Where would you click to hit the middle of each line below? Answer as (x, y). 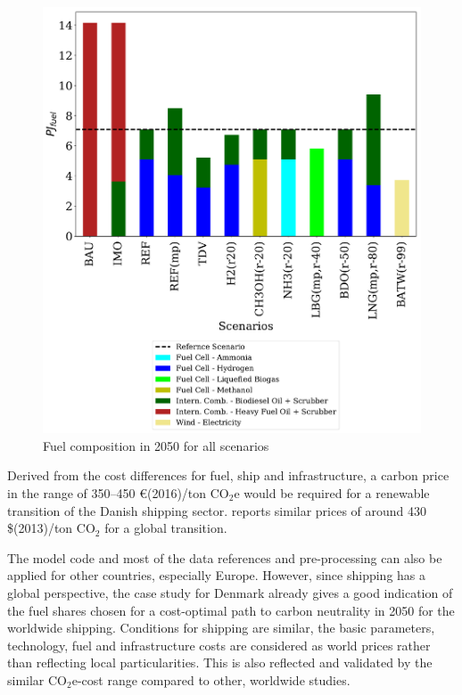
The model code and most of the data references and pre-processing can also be (225, 557)
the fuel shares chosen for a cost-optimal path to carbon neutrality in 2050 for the (231, 610)
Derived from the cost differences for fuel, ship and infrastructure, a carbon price (228, 475)
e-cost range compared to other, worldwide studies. (211, 679)
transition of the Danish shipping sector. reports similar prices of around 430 (217, 510)
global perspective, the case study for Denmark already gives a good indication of (230, 592)
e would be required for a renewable (332, 493)
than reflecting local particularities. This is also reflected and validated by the (220, 662)
